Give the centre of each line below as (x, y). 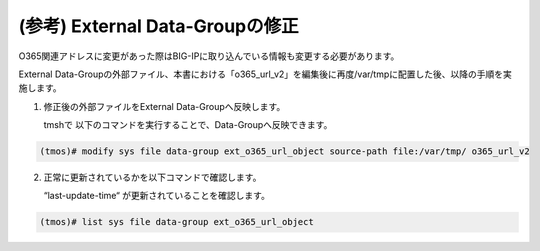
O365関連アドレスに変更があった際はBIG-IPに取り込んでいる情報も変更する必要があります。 (209, 56)
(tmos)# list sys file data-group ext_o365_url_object (176, 222)
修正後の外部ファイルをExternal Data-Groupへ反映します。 (164, 106)
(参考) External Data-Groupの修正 (158, 26)
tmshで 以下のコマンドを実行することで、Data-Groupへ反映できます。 (188, 125)
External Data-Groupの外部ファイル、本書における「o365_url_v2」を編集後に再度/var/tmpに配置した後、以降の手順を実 (265, 74)
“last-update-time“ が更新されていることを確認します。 (156, 196)
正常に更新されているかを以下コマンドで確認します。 (152, 177)
